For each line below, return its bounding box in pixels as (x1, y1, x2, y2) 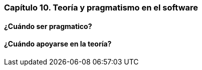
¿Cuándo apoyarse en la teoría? (4, 39, 112, 48)
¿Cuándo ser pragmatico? (4, 21, 92, 30)
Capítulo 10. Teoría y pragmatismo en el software (4, 2, 198, 12)
